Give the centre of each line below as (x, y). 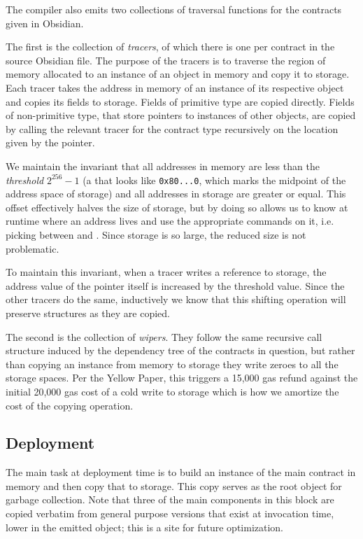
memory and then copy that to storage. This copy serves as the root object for (174, 485)
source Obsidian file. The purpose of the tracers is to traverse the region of (166, 60)
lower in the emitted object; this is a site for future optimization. (145, 527)
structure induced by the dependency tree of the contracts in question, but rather (180, 350)
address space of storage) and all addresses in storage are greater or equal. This (176, 194)
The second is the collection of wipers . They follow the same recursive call (164, 336)
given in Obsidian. (45, 23)
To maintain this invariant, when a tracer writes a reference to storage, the (166, 272)
